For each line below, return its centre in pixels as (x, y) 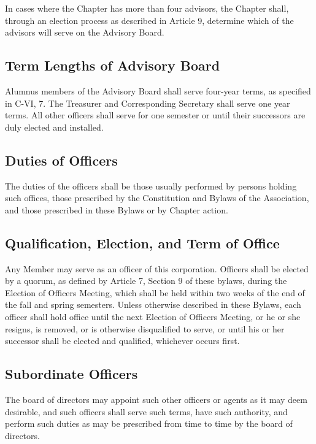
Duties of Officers (61, 160)
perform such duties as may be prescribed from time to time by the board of (149, 423)
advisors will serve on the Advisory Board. (85, 32)
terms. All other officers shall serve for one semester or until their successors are (155, 115)
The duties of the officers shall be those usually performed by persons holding (151, 186)
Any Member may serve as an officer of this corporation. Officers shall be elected (157, 268)
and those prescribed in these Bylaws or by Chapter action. (117, 209)
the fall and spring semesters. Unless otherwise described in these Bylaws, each (153, 304)
